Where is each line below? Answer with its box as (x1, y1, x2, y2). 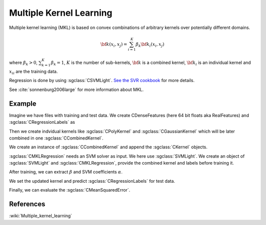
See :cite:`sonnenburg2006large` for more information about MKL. (9, 86, 144, 92)
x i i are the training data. (9, 69, 58, 76)
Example (9, 99, 36, 108)
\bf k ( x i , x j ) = (100, 41, 128, 48)
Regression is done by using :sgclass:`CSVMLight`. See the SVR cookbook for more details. (9, 78, 195, 84)
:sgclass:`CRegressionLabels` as (9, 119, 75, 125)
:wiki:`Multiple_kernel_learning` (9, 213, 72, 219)
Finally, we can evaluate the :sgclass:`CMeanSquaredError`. (9, 187, 131, 193)
